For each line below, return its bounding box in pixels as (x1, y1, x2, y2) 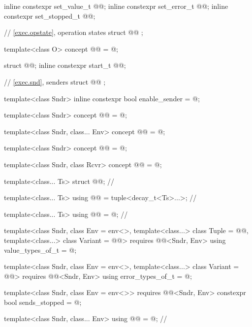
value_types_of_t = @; (4, 244, 77, 255)
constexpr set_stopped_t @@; (4, 10, 95, 21)
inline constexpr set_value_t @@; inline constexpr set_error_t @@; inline (4, 1, 228, 11)
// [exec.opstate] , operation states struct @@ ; (4, 27, 143, 37)
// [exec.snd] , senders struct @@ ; (4, 76, 106, 87)
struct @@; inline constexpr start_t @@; (4, 60, 126, 70)
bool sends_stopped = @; (4, 297, 82, 307)
